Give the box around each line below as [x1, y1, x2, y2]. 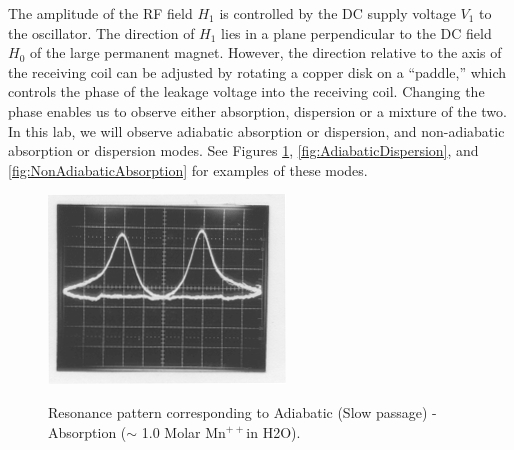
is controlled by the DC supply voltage [219, 3, 456, 23]
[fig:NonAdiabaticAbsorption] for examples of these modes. [8, 159, 368, 180]
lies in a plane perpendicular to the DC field [221, 22, 492, 43]
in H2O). [246, 421, 301, 442]
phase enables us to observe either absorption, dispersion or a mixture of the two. [8, 100, 507, 121]
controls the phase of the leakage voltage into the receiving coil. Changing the [8, 81, 485, 102]
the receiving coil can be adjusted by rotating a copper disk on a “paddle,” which [8, 61, 507, 82]
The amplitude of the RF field [8, 3, 193, 23]
